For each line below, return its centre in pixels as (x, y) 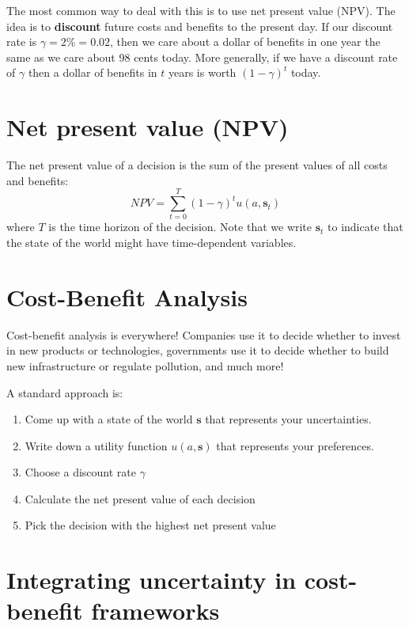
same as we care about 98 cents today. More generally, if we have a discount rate (202, 57)
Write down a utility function (96, 445)
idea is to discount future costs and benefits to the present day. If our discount (200, 26)
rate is (22, 42)
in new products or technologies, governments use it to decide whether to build (198, 350)
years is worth (202, 72)
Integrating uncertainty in (151, 580)
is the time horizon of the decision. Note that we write (180, 227)
